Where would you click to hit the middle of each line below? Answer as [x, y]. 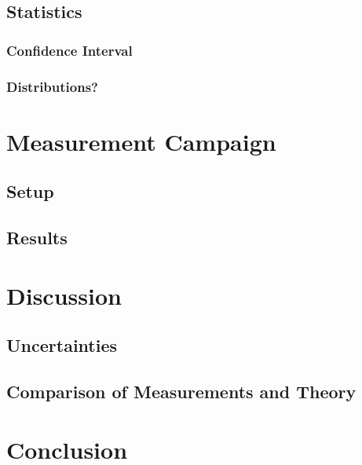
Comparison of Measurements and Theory [181, 391]
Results [37, 238]
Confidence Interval [69, 50]
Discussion [64, 295]
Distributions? [52, 86]
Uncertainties [62, 345]
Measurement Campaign [141, 141]
